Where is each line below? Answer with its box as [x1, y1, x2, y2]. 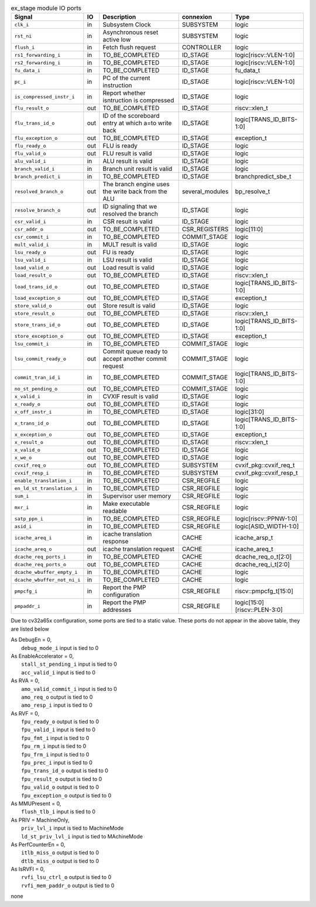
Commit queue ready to [102, 347, 168, 355]
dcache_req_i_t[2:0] [235, 560, 290, 569]
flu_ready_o [14, 142, 46, 149]
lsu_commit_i [14, 340, 49, 347]
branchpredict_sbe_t [235, 173, 292, 181]
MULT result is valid [102, 241, 157, 249]
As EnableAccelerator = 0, [11, 652, 74, 659]
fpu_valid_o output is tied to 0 [21, 783, 99, 790]
